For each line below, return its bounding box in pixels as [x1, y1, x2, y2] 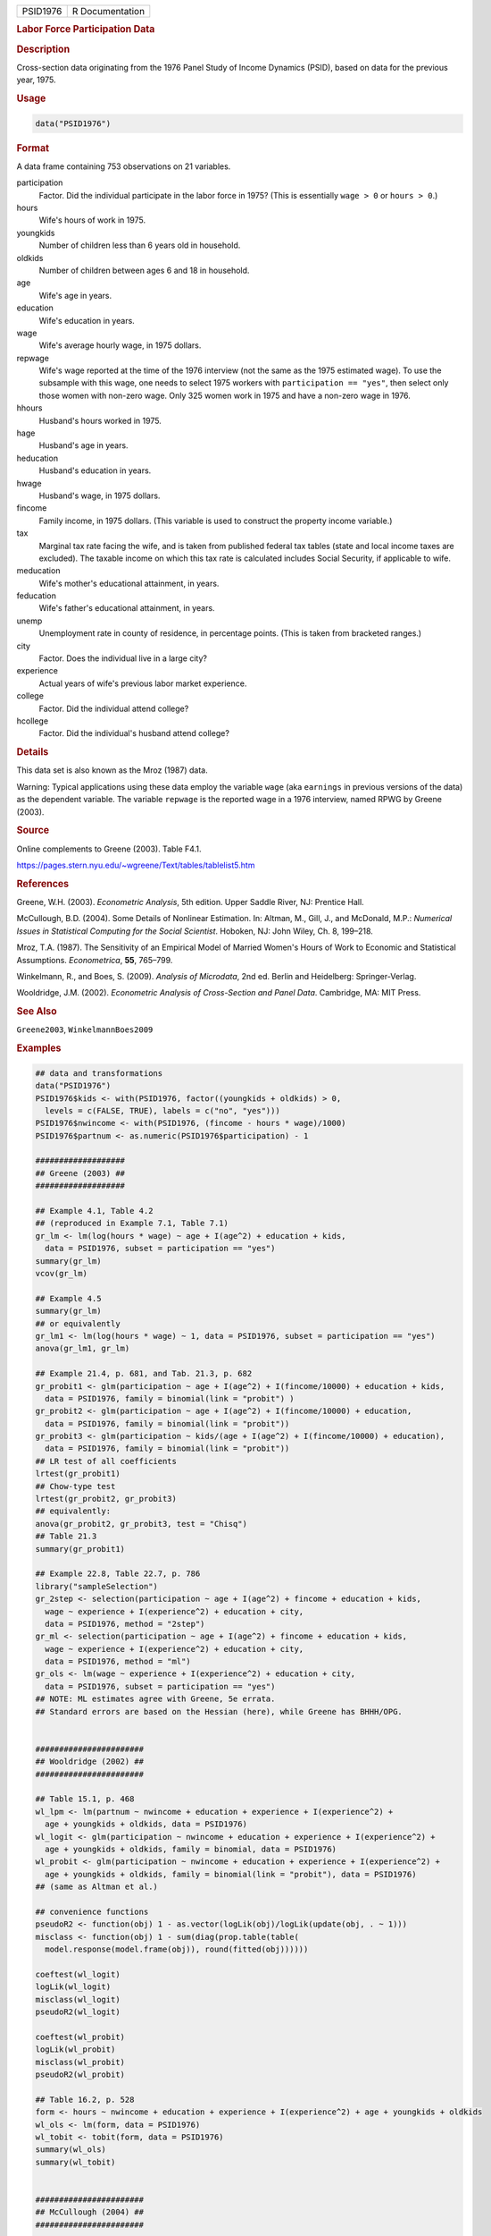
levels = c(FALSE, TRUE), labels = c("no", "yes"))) [45, 1105, 280, 1115]
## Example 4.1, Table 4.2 [35, 1206, 154, 1216]
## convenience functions [35, 1906, 149, 1917]
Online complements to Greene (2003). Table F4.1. [16, 843, 202, 854]
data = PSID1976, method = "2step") [45, 1619, 205, 1629]
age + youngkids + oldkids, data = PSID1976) [45, 1819, 247, 1829]
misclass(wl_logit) [35, 1995, 121, 2004]
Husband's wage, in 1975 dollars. [38, 490, 161, 501]
